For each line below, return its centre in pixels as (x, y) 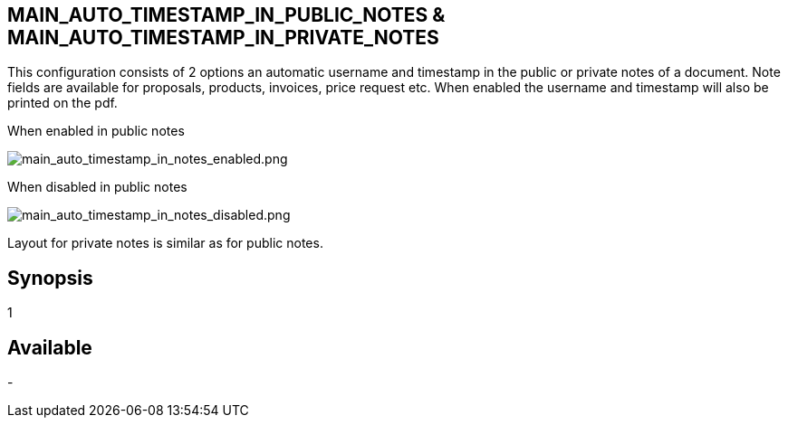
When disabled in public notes (97, 187)
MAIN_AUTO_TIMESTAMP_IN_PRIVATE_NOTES (223, 38)
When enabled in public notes (96, 131)
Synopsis (50, 278)
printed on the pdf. (62, 103)
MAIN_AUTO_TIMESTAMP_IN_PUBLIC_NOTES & (226, 15)
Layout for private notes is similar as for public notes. (165, 243)
